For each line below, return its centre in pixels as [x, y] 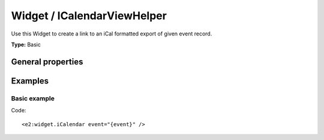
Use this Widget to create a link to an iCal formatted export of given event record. [112, 34]
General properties [47, 62]
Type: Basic [26, 44]
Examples [30, 81]
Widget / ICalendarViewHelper [89, 16]
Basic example [33, 98]
